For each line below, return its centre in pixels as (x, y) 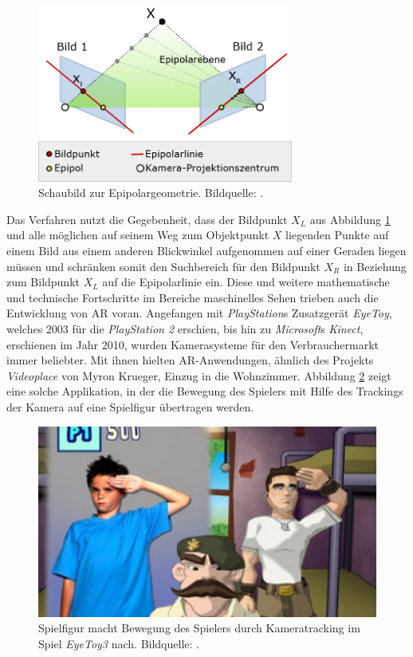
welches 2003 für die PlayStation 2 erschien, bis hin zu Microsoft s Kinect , (185, 328)
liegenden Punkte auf (337, 235)
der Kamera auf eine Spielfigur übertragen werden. (130, 406)
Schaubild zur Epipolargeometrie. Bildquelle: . (151, 193)
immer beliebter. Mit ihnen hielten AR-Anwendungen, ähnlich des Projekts (190, 360)
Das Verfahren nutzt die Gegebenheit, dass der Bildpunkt (147, 219)
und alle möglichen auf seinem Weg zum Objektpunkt (138, 235)
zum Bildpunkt (43, 282)
